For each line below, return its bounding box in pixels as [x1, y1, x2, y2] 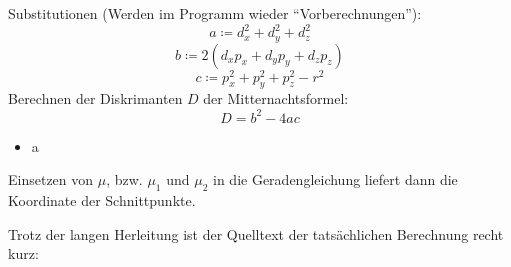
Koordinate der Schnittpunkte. [8, 189, 196, 210]
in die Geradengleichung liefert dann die [213, 169, 458, 190]
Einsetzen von [8, 169, 94, 190]
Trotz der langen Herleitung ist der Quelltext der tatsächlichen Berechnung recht [8, 223, 504, 244]
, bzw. [106, 169, 143, 190]
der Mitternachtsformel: [203, 88, 349, 109]
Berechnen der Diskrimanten [8, 88, 183, 109]
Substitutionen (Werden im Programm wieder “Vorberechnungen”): [8, 3, 422, 23]
